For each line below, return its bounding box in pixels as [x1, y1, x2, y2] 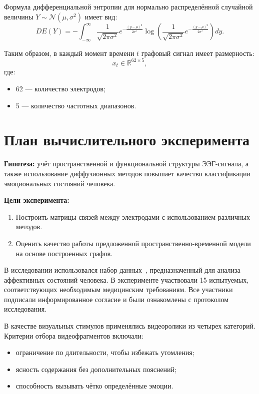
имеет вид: [84, 11, 117, 21]
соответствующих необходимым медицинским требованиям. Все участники [4, 284, 233, 295]
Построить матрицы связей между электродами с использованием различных [15, 211, 250, 222]
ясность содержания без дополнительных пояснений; [15, 364, 176, 374]
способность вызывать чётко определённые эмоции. [15, 381, 173, 391]
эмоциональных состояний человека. [4, 178, 115, 188]
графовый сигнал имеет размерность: [141, 47, 254, 58]
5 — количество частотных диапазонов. [15, 100, 136, 110]
